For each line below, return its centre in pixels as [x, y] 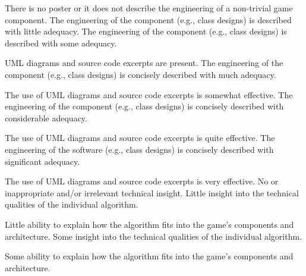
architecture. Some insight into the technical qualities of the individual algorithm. [154, 236]
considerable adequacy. [46, 117]
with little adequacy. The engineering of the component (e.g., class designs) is [146, 31]
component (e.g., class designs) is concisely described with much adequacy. [141, 74]
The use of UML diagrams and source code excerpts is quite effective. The [140, 138]
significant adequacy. [42, 161]
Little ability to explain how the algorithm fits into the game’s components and [149, 224]
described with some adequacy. [61, 43]
